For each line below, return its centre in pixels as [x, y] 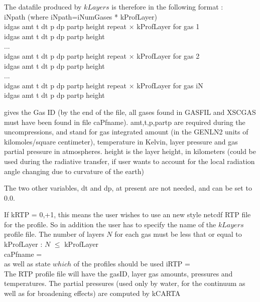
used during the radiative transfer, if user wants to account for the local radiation [129, 161]
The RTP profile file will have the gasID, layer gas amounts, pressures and [118, 273]
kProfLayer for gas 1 [168, 26]
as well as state [27, 264]
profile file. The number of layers [54, 234]
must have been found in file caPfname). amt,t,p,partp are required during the [125, 122]
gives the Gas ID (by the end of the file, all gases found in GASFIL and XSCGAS [130, 112]
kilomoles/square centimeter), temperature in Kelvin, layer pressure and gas [121, 141]
